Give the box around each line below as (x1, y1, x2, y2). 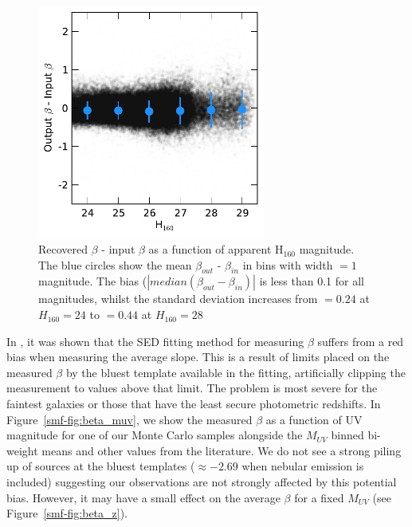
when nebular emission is (241, 458, 364, 474)
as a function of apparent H (148, 241, 284, 258)
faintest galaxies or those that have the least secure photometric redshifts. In (6, 395, 381, 412)
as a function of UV (265, 411, 363, 427)
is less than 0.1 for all (259, 273, 364, 289)
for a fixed (294, 489, 344, 505)
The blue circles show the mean (38, 256, 192, 273)
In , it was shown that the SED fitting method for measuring (6, 332, 304, 349)
